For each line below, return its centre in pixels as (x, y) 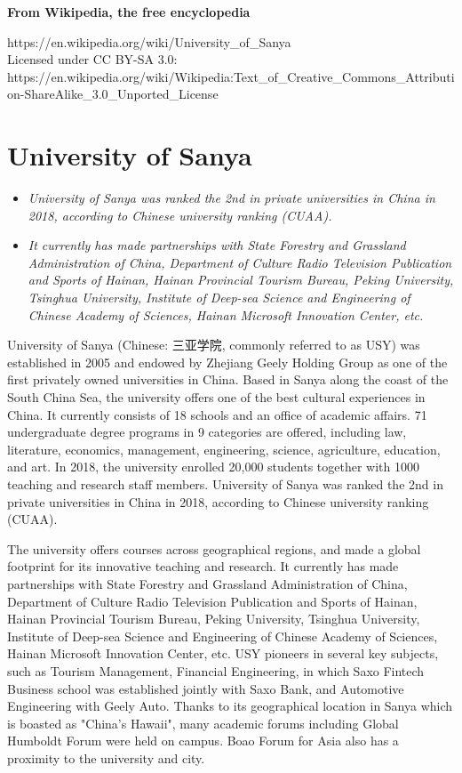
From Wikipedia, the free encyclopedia (129, 12)
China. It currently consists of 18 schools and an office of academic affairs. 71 (217, 414)
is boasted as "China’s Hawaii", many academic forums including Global (203, 723)
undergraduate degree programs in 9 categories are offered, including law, (207, 432)
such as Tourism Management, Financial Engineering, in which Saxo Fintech (216, 670)
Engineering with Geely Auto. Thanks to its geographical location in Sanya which (230, 706)
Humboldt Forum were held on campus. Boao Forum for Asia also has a (203, 741)
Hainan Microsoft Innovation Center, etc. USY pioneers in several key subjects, (223, 653)
